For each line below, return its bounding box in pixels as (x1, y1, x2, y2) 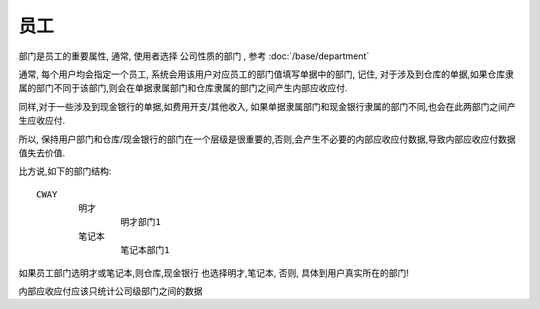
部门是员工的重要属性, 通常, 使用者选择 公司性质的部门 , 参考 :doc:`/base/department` (18, 50, 370, 62)
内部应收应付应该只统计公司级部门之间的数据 (18, 285, 203, 297)
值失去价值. (18, 146, 66, 159)
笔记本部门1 (120, 245, 170, 256)
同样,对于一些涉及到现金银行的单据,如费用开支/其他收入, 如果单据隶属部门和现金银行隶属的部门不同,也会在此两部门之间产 (18, 100, 517, 112)
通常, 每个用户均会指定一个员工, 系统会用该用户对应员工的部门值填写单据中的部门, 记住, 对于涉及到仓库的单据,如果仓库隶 (18, 68, 514, 80)
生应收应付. (18, 115, 66, 127)
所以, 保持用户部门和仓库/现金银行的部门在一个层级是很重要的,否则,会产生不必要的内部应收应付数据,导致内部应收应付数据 (18, 133, 517, 145)
